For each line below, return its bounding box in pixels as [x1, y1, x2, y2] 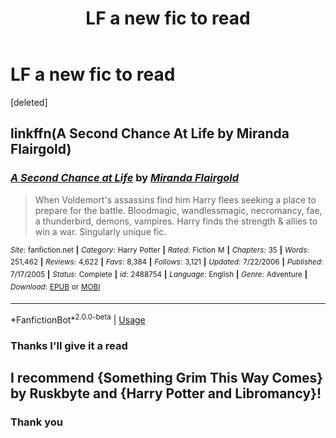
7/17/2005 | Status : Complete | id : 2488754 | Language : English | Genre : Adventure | [10, 269, 308, 279]
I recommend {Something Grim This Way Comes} [10, 370, 324, 387]
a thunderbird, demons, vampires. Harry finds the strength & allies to [34, 215, 318, 227]
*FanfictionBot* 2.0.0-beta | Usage [10, 312, 146, 326]
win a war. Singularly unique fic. [34, 225, 167, 237]
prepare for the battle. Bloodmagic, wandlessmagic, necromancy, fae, [34, 204, 323, 216]
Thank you [10, 415, 63, 429]
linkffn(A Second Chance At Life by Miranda [10, 125, 290, 142]
